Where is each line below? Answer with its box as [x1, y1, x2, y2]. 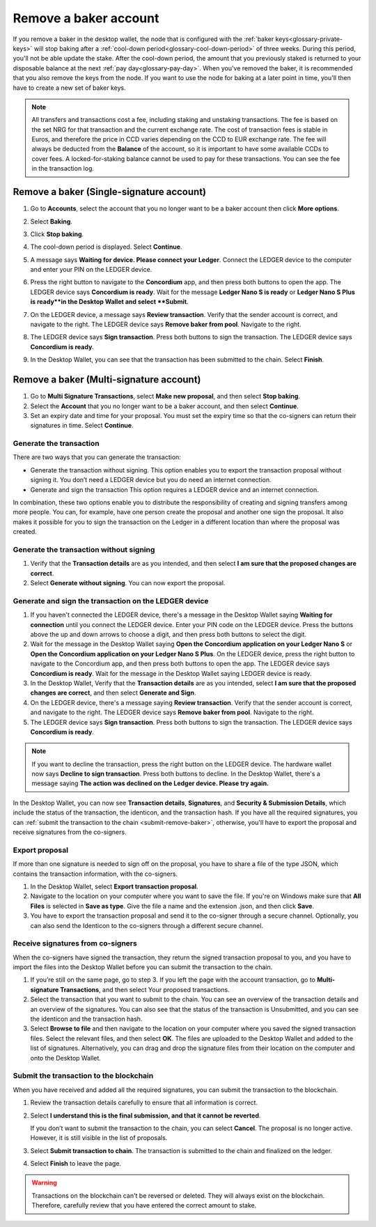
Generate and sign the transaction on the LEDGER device [13, 596, 209, 605]
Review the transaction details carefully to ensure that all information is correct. [30, 1098, 258, 1107]
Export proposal [13, 845, 69, 855]
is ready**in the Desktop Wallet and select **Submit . [30, 298, 189, 306]
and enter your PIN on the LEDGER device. [30, 265, 152, 274]
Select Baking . [30, 217, 73, 226]
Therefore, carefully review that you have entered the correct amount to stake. [31, 1201, 257, 1210]
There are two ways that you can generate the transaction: [13, 453, 181, 461]
